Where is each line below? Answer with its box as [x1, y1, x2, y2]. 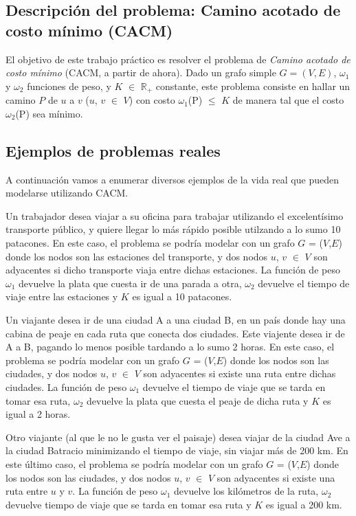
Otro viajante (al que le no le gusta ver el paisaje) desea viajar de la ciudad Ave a [5, 429, 351, 444]
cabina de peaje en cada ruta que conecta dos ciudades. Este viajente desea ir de [5, 326, 345, 340]
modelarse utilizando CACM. [5, 186, 129, 200]
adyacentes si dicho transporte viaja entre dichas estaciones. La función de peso [5, 262, 340, 277]
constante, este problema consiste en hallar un [155, 78, 351, 93]
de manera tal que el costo [232, 93, 344, 107]
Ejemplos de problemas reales [5, 139, 221, 161]
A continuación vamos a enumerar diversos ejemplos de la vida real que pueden [5, 172, 339, 186]
